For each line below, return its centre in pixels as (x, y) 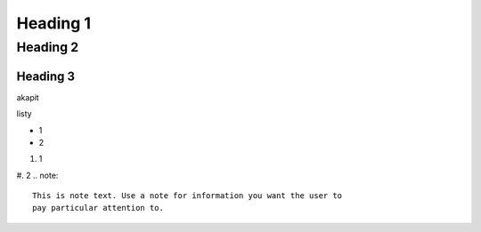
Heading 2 (48, 47)
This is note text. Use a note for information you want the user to (188, 196)
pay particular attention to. (98, 208)
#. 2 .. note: (37, 175)
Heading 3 (46, 76)
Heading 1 (54, 23)
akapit (28, 97)
